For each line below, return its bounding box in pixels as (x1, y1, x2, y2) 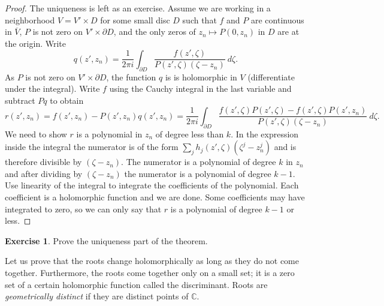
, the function (106, 70, 156, 83)
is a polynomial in (76, 127, 143, 140)
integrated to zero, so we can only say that (5, 202, 162, 215)
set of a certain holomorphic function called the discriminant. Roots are (5, 278, 268, 290)
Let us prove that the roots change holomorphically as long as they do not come (5, 254, 299, 267)
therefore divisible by (5, 155, 82, 168)
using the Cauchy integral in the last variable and (109, 82, 292, 95)
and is (274, 140, 297, 153)
